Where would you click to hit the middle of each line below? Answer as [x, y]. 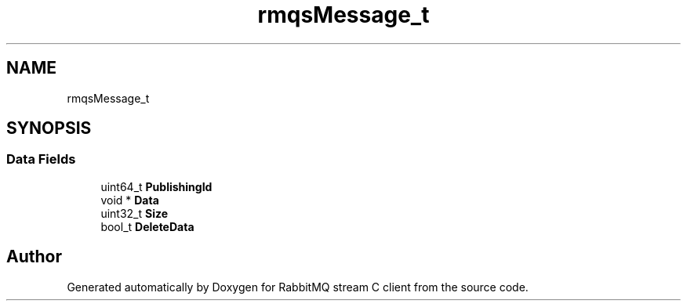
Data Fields [41, 159]
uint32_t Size [134, 213]
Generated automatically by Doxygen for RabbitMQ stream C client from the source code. [298, 287]
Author [34, 257]
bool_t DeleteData [147, 226]
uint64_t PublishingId [156, 186]
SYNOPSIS [49, 128]
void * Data [130, 200]
